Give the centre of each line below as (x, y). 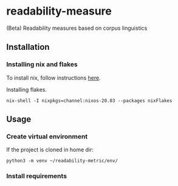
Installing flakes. (27, 89)
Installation (28, 47)
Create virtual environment (47, 136)
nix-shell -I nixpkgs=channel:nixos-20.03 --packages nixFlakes (89, 101)
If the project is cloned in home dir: (50, 150)
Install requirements (37, 176)
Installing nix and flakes (42, 64)
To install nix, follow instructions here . (54, 78)
